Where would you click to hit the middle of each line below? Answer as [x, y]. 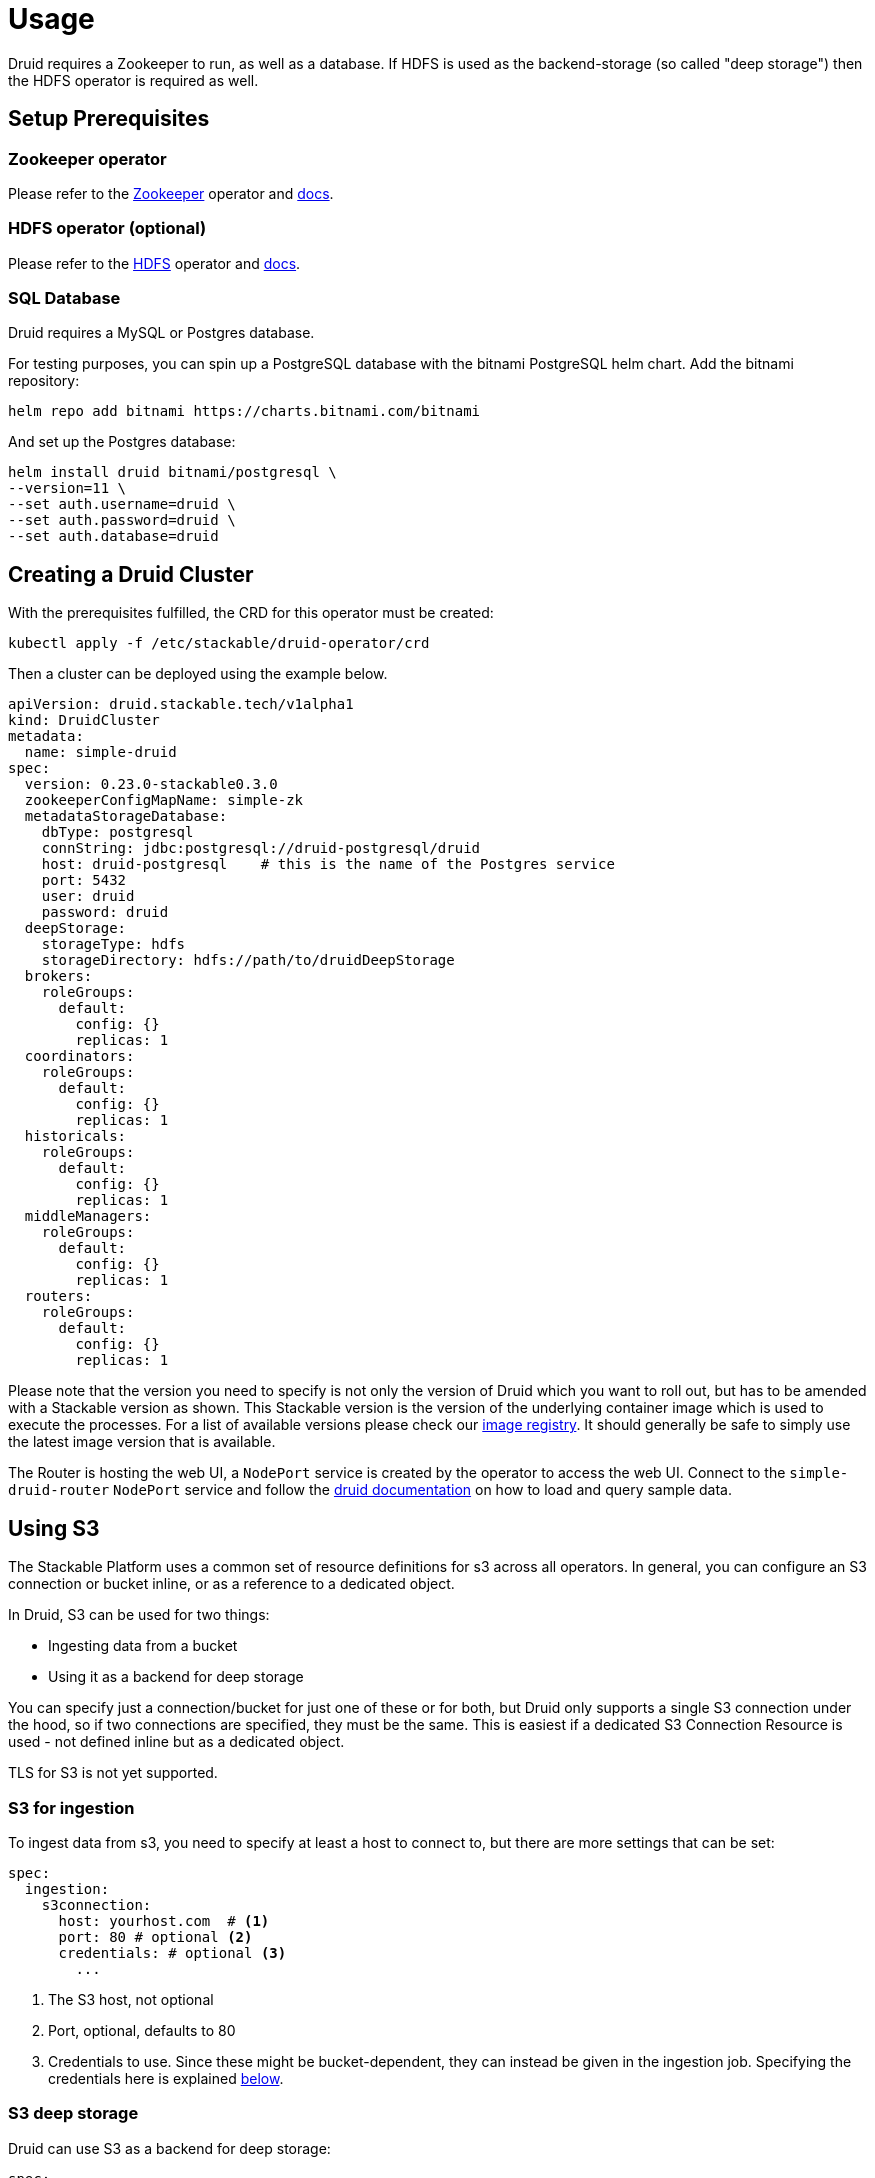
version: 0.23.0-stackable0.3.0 [151, 784]
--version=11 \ [67, 488]
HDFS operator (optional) [107, 228]
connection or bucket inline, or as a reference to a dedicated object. [231, 1584]
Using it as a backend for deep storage [176, 1677]
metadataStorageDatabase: [126, 816]
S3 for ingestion [71, 1807]
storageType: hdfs [113, 944]
